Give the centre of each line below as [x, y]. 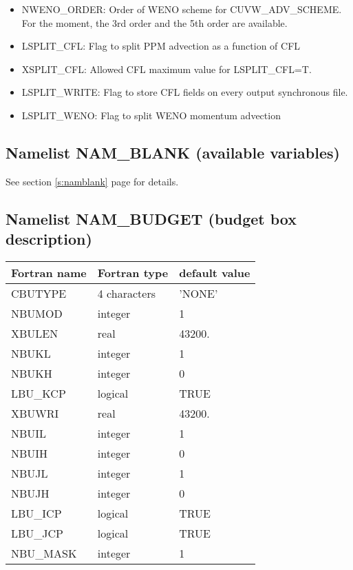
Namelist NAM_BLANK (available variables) [173, 152]
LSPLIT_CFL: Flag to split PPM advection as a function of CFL [161, 46]
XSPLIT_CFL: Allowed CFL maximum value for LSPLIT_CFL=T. [167, 69]
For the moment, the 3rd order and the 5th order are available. [154, 22]
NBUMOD [37, 313]
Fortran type [133, 272]
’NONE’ [199, 293]
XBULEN [35, 333]
